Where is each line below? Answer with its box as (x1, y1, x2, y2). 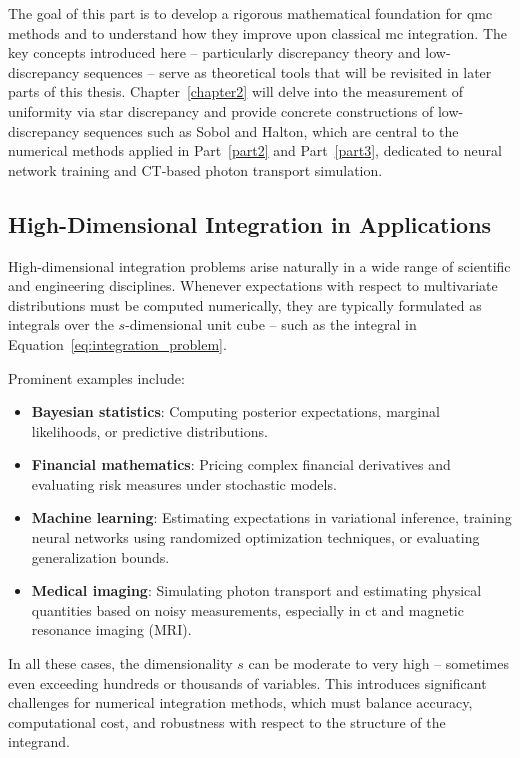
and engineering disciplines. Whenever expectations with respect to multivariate (8, 275, 498, 296)
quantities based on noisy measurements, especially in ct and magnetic (31, 599, 464, 620)
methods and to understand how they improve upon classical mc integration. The (8, 22, 508, 43)
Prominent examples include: (8, 367, 185, 388)
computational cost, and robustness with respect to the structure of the (8, 711, 446, 732)
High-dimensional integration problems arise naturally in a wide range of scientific (8, 255, 511, 276)
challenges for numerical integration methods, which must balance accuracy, (8, 692, 473, 713)
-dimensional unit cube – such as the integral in (125, 314, 417, 335)
